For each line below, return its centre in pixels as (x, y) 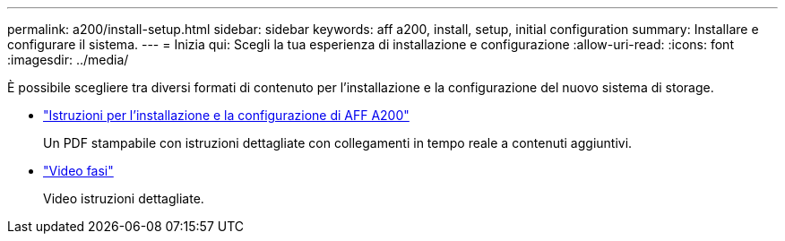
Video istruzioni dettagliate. (124, 198)
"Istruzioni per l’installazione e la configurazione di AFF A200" (226, 115)
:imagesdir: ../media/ (68, 60)
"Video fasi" (78, 171)
